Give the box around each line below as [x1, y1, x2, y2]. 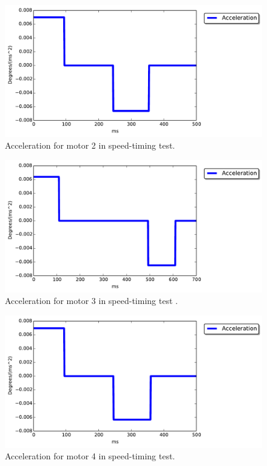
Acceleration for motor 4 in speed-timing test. [5, 450, 175, 462]
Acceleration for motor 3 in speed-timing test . [5, 294, 178, 307]
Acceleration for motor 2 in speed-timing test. [5, 139, 175, 152]
